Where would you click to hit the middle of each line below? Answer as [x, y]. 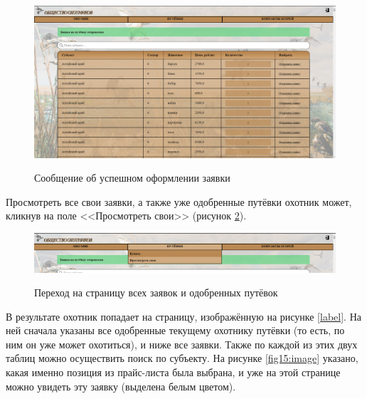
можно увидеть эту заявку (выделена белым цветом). [121, 386]
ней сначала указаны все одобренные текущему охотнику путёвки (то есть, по [175, 330]
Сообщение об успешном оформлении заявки [132, 178]
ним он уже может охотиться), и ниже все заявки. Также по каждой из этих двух [182, 344]
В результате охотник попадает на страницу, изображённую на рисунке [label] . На [183, 316]
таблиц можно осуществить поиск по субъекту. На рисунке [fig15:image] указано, [182, 358]
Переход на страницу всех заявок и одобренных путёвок [156, 292]
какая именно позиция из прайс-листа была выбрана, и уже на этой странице [173, 372]
